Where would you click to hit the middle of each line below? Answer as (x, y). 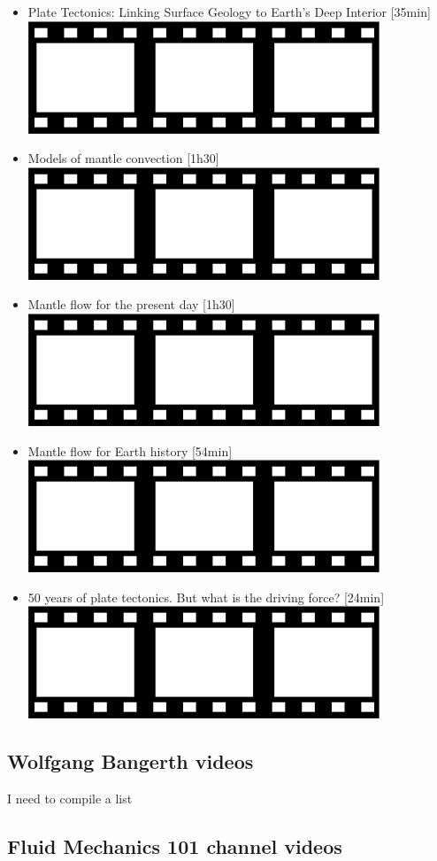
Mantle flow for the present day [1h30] (131, 304)
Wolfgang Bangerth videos (130, 761)
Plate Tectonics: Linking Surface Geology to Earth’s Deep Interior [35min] (229, 12)
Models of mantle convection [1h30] (123, 158)
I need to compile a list (70, 799)
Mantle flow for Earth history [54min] (130, 450)
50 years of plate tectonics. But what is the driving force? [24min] (206, 597)
